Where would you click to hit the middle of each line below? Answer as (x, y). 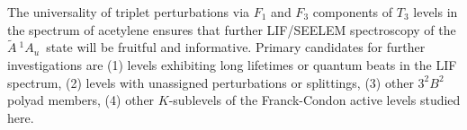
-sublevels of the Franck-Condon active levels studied (314, 100)
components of (353, 12)
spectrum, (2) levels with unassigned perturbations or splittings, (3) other (211, 82)
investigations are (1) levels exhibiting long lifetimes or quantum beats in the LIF (232, 65)
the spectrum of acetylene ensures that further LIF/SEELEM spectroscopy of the (232, 29)
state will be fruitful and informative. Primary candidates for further (236, 47)
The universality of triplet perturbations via (129, 12)
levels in (436, 12)
